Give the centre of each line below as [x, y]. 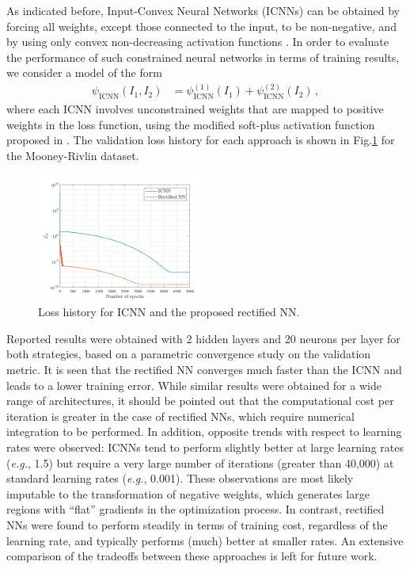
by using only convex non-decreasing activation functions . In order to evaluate [197, 42]
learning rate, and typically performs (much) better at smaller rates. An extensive [205, 540]
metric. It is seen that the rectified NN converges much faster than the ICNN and [204, 369]
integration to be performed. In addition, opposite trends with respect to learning [204, 432]
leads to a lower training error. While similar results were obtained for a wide [194, 385]
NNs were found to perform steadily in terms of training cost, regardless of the [197, 524]
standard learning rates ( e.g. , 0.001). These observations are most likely [180, 478]
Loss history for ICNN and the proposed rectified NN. [169, 312]
